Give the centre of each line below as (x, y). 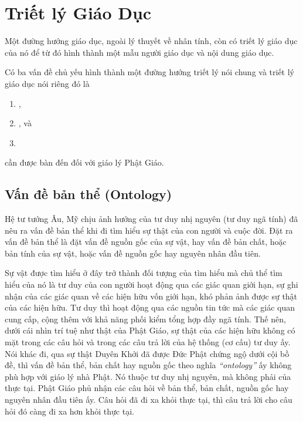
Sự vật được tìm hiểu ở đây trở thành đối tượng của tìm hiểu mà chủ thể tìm (144, 273)
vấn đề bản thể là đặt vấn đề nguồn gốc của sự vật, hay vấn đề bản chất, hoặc (146, 242)
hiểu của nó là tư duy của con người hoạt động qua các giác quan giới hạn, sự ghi (151, 284)
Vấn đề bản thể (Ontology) (88, 194)
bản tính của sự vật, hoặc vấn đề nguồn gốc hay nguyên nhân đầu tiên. (133, 253)
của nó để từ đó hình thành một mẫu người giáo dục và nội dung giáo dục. (139, 52)
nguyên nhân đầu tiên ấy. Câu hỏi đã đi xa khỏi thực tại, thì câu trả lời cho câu (149, 399)
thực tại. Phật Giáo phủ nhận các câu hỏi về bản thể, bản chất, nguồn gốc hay (147, 388)
